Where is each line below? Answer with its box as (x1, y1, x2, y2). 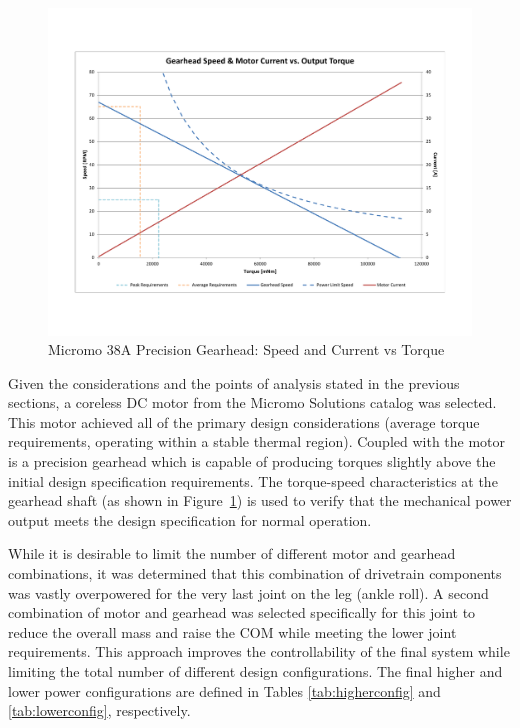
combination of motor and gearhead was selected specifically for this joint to (8, 602, 476, 623)
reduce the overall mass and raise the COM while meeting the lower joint (8, 621, 457, 642)
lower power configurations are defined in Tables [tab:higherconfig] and (8, 680, 441, 701)
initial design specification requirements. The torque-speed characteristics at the (8, 470, 498, 491)
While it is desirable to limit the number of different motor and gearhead (8, 543, 456, 564)
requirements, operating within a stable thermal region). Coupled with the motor (8, 431, 506, 452)
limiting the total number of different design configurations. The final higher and (8, 661, 503, 682)
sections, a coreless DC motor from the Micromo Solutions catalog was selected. (8, 392, 497, 413)
